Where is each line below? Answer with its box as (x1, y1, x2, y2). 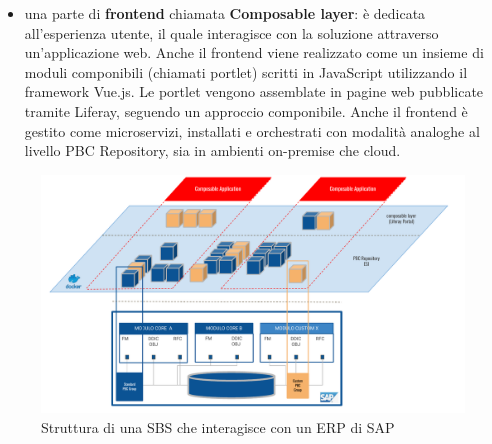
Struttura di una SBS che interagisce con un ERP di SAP (41, 416, 395, 437)
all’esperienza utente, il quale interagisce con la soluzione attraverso (24, 22, 439, 43)
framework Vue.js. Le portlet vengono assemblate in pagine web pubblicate (24, 81, 484, 102)
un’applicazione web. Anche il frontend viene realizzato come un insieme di (24, 42, 484, 63)
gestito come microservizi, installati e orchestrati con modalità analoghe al (24, 120, 480, 141)
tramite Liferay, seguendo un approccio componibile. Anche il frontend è (24, 100, 468, 121)
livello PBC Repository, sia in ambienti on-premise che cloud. (24, 140, 401, 161)
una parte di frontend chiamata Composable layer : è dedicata (24, 3, 426, 23)
